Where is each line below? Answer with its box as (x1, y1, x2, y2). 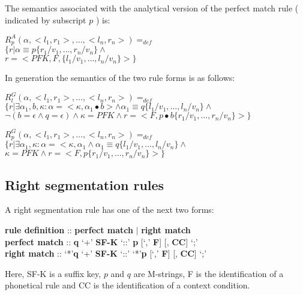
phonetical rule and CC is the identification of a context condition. (5, 279, 250, 291)
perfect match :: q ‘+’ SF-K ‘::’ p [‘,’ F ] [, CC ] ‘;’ (5, 235, 198, 248)
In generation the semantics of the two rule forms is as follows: (5, 71, 235, 84)
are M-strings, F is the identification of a (133, 267, 284, 279)
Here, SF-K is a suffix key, (5, 267, 101, 279)
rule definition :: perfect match (5, 223, 133, 236)
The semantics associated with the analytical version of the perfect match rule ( (5, 2, 299, 14)
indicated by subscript (5, 13, 86, 26)
